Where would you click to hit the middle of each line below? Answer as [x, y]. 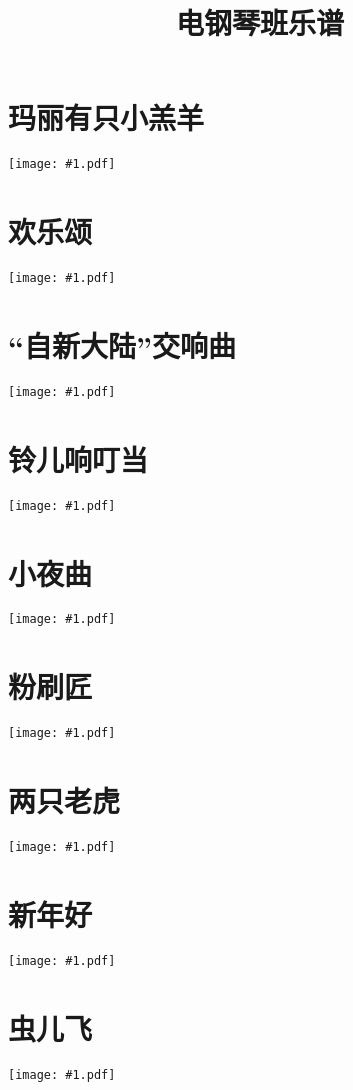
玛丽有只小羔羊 [106, 117]
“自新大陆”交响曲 [122, 344]
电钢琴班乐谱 [259, 22]
